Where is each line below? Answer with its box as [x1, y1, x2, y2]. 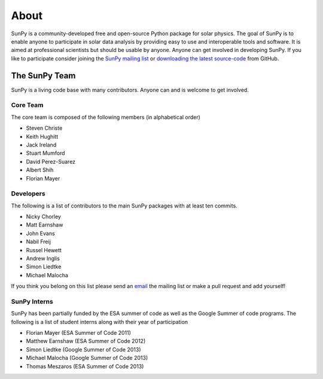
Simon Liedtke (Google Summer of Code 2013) [26, 346, 141, 353]
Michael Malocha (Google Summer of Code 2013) [26, 354, 148, 362]
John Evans [26, 230, 55, 237]
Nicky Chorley [26, 213, 61, 221]
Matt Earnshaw [26, 221, 63, 228]
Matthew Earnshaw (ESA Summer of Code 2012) [26, 338, 146, 345]
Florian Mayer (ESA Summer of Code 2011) [26, 329, 132, 337]
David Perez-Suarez [26, 158, 76, 165]
